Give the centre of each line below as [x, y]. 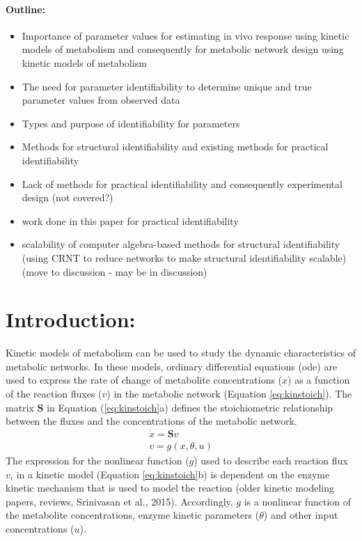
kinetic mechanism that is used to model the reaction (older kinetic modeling [170, 488]
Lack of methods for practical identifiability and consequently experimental [182, 183]
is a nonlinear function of [298, 501]
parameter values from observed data [101, 100]
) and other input [301, 515]
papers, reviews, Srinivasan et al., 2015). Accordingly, [119, 501]
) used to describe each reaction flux [271, 461]
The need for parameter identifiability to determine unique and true [167, 86]
